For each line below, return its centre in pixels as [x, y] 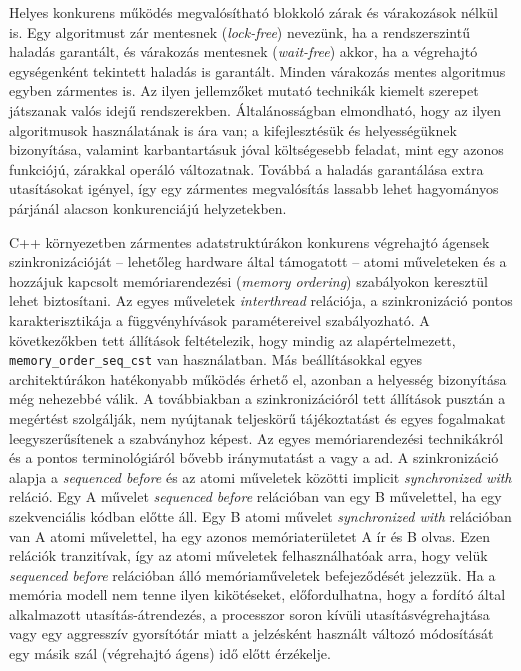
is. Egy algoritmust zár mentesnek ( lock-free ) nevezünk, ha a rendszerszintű [239, 31]
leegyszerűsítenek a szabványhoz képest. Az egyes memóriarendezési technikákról [256, 437]
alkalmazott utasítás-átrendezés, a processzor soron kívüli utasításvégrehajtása [249, 613]
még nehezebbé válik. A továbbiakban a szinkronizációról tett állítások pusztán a [257, 398]
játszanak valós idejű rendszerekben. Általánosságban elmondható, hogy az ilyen [255, 109]
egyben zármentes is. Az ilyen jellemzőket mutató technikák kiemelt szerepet [244, 90]
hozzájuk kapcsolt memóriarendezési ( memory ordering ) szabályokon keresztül [248, 280]
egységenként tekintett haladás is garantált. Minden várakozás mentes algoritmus [257, 70]
